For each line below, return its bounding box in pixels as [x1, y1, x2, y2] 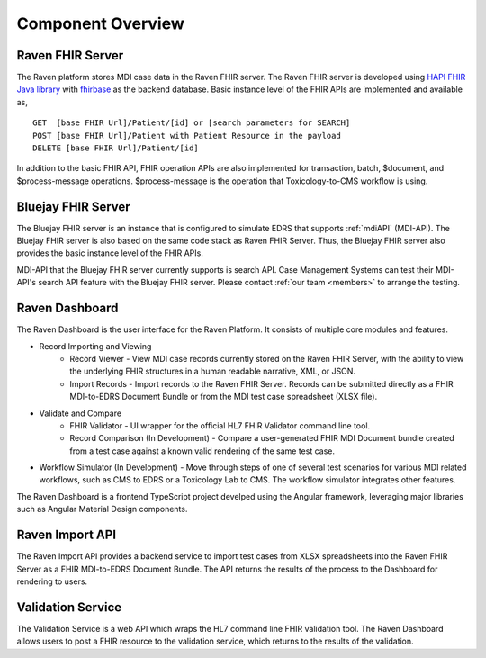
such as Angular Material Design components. [16, 504, 188, 515]
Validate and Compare [39, 408, 121, 419]
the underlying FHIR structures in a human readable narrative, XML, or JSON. [69, 365, 355, 377]
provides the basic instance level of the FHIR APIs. [16, 248, 204, 258]
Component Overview [16, 14, 184, 33]
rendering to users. [16, 576, 88, 587]
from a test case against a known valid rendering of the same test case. [69, 446, 335, 456]
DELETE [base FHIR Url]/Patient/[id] [32, 143, 200, 153]
